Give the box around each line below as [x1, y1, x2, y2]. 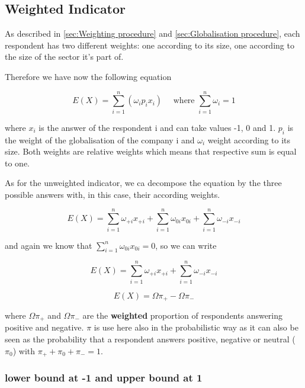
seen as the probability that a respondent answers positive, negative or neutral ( [5, 333, 296, 345]
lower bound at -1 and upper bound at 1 [5, 370, 203, 384]
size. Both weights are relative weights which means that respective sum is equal [5, 145, 297, 158]
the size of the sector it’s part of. [5, 50, 124, 63]
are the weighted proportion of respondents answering [82, 309, 283, 321]
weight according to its [207, 133, 291, 146]
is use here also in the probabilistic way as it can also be [94, 321, 298, 334]
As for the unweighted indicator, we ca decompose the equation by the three [5, 177, 282, 189]
